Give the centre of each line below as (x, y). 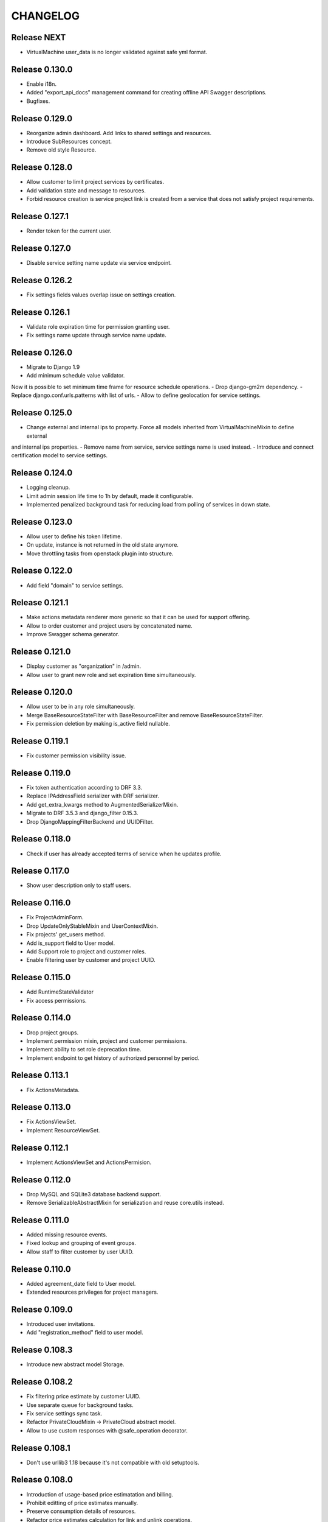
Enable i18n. (42, 84)
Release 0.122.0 (42, 571)
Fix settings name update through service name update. (97, 335)
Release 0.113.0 (41, 1107)
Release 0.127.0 (41, 248)
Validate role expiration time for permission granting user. (98, 326)
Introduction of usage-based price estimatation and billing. (100, 1494)
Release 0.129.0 (42, 118)
